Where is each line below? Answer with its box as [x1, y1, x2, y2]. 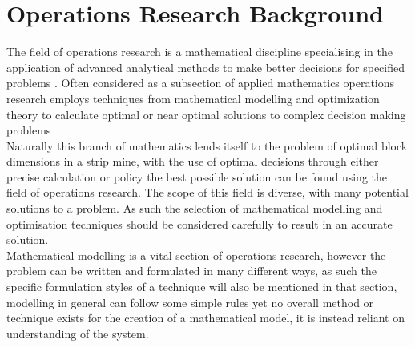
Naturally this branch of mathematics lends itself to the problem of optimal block [6, 137, 408, 154]
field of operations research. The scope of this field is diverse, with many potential [6, 184, 409, 201]
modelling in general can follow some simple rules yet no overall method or [6, 293, 374, 310]
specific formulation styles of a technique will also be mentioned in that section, [6, 278, 397, 295]
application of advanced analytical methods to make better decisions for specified [6, 58, 405, 75]
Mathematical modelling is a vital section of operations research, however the [6, 246, 386, 263]
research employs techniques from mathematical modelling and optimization [6, 90, 380, 106]
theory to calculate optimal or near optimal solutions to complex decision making [6, 106, 406, 122]
